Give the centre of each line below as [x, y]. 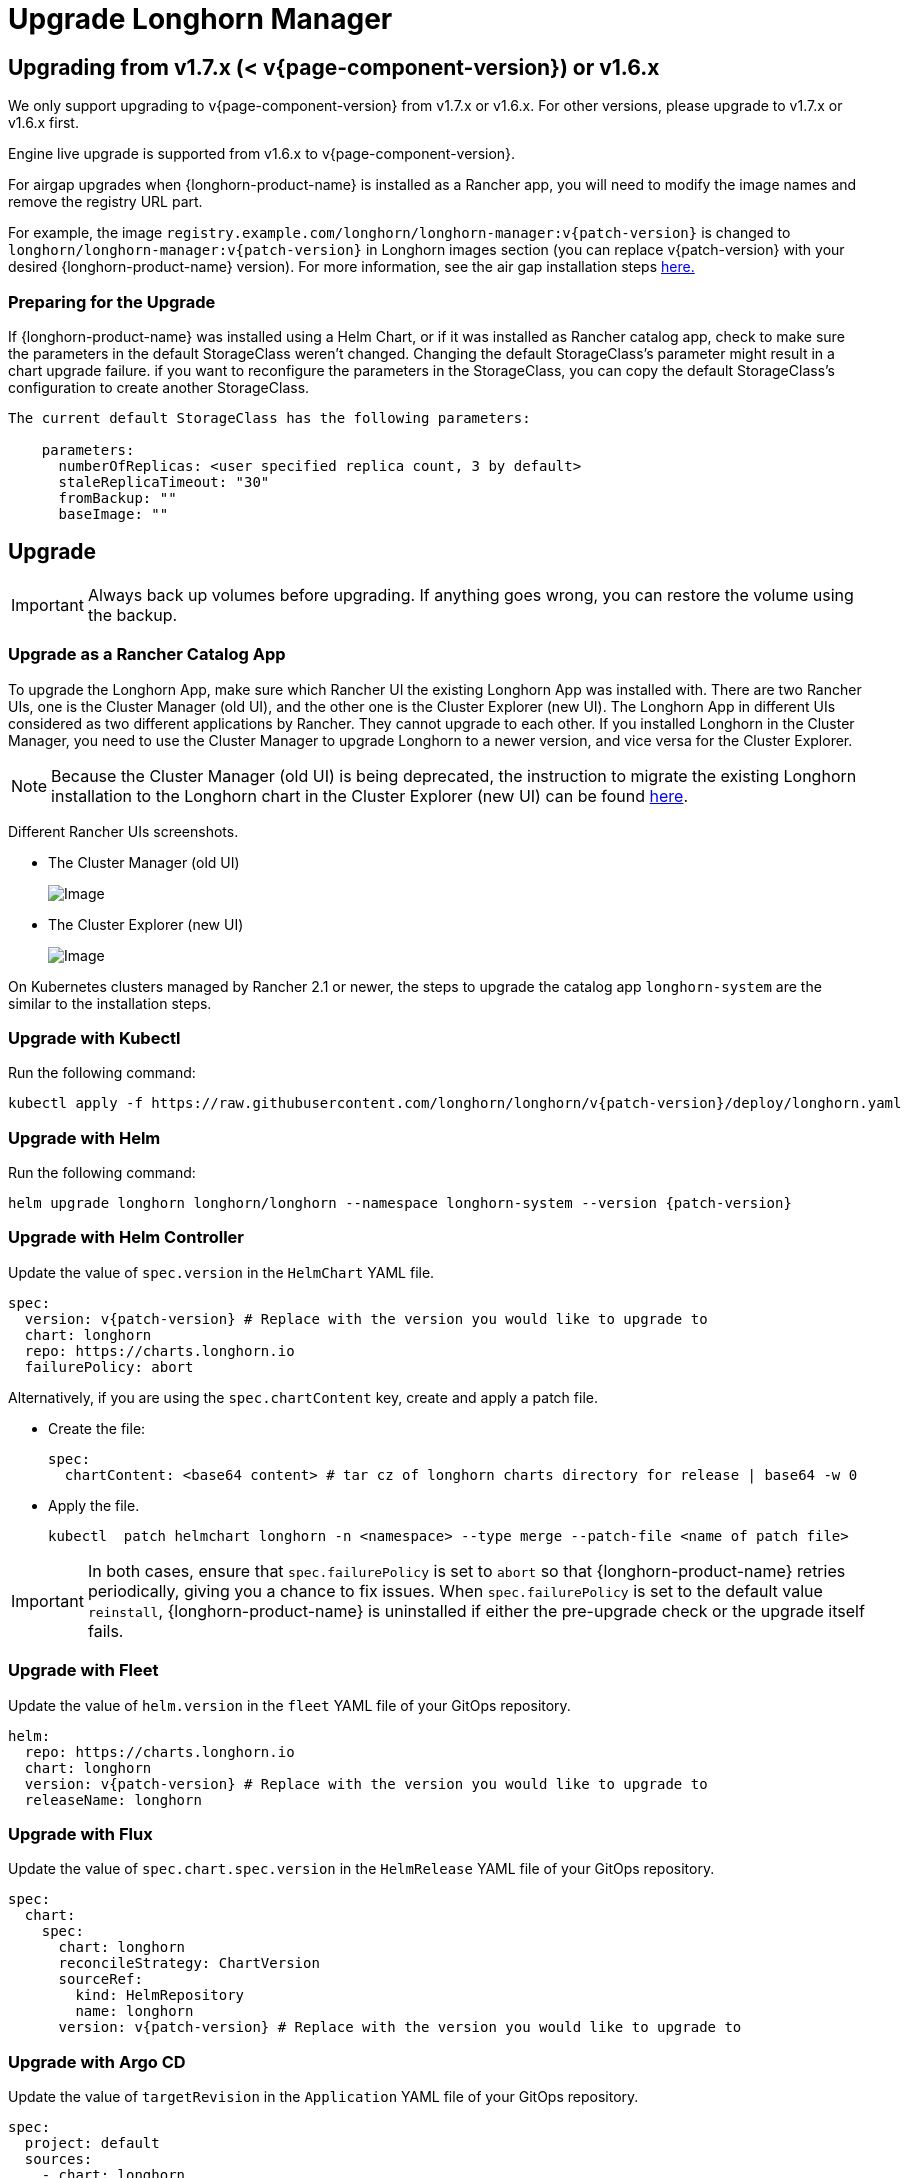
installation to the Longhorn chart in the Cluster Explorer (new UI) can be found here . [370, 795]
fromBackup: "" [117, 497]
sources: [58, 2159]
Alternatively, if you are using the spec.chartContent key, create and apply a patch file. [303, 1397]
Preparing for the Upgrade [112, 301]
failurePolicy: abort [109, 1366]
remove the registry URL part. [105, 202]
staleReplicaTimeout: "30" [164, 481]
